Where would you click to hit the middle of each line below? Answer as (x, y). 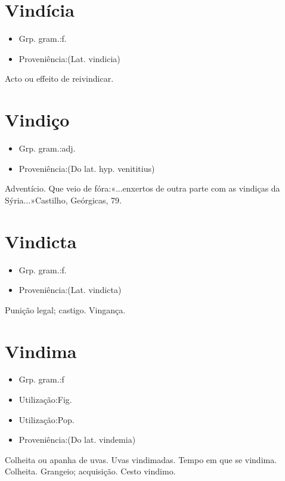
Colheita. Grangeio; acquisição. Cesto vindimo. (90, 471)
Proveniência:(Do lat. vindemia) (77, 440)
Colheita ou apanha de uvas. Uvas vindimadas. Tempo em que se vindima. (141, 459)
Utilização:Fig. (45, 400)
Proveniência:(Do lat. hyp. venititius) (87, 168)
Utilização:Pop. (47, 419)
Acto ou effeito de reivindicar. (59, 78)
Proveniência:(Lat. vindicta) (70, 290)
